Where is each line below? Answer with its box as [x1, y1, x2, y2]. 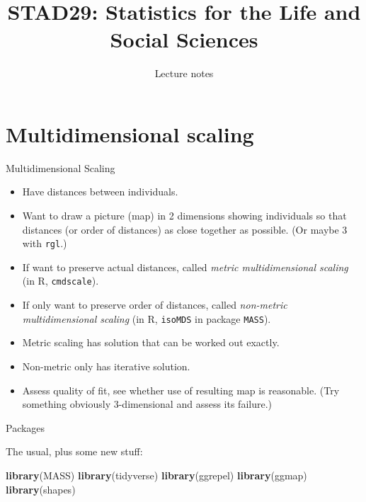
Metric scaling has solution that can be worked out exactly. [22, 335, 280, 350]
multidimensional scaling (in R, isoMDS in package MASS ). [22, 311, 271, 326]
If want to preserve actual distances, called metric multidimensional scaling [22, 259, 348, 274]
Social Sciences [110, 25, 258, 54]
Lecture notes [154, 66, 214, 81]
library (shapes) [6, 481, 76, 496]
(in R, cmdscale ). [22, 273, 99, 288]
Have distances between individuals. [22, 184, 178, 199]
